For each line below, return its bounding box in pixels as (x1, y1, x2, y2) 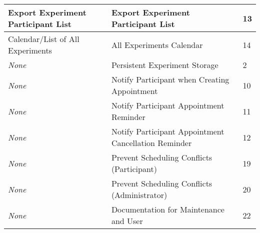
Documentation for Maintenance (111, 203, 224, 215)
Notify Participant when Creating (111, 73, 229, 85)
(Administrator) (111, 189, 167, 200)
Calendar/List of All (8, 33, 79, 44)
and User (111, 215, 143, 226)
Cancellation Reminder (111, 137, 192, 148)
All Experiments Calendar (111, 38, 203, 50)
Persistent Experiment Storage (111, 59, 218, 70)
